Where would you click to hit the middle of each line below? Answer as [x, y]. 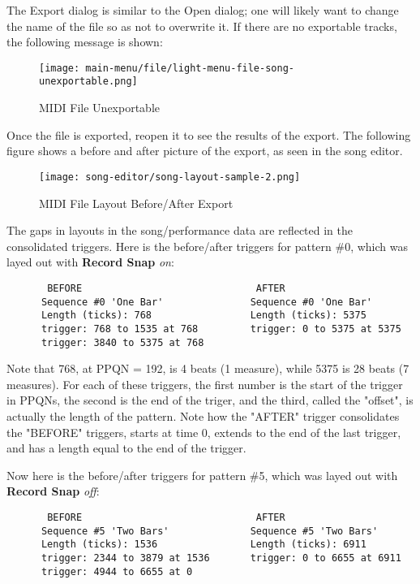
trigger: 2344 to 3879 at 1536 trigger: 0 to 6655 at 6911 [221, 558]
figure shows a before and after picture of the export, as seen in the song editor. [205, 151]
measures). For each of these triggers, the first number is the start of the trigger [205, 384]
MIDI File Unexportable [100, 108]
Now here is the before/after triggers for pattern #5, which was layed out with [202, 475]
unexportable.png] [88, 82]
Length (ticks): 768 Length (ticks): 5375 [204, 316]
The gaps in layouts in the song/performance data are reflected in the [180, 230]
